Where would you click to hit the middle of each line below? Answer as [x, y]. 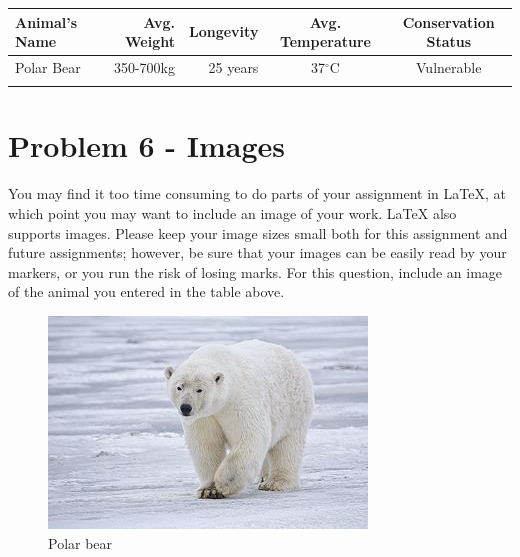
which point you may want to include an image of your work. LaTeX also [232, 213]
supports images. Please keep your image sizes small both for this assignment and [258, 232]
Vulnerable [449, 66]
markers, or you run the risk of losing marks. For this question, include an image [255, 271]
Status [449, 41]
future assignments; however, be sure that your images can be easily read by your [257, 252]
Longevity [224, 31]
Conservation [448, 21]
